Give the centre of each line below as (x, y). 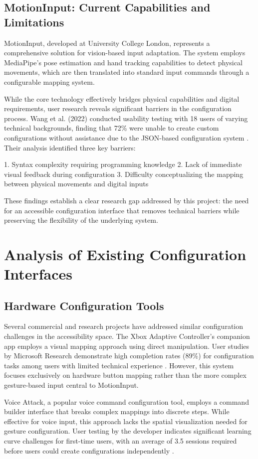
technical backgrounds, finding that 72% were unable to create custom (112, 128)
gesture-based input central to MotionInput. (71, 385)
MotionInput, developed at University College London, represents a (107, 43)
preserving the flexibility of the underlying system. (81, 220)
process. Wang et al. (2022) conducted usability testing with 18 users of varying (126, 118)
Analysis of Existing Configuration (125, 254)
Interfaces (38, 274)
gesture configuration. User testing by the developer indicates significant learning (128, 431)
